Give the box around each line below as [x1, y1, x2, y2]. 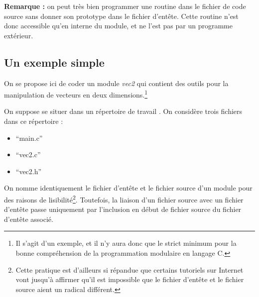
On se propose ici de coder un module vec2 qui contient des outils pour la [4, 78, 229, 88]
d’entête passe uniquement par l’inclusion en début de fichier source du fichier [4, 204, 242, 214]
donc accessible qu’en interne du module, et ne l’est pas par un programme [4, 20, 233, 31]
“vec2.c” [15, 149, 41, 160]
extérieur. [4, 30, 33, 40]
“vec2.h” [15, 166, 42, 176]
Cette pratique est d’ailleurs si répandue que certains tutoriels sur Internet [15, 264, 244, 275]
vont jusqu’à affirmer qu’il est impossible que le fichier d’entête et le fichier [15, 274, 244, 285]
